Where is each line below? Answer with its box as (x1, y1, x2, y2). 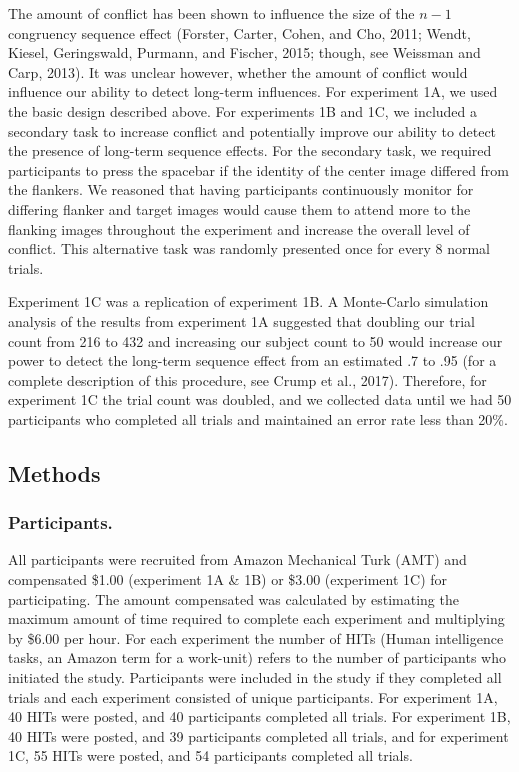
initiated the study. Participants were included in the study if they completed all (8, 667, 502, 688)
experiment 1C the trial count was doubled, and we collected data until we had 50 (8, 389, 512, 410)
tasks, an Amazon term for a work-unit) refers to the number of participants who (8, 647, 506, 668)
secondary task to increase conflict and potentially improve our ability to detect (8, 120, 497, 141)
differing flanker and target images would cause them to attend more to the (8, 198, 471, 219)
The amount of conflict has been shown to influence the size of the (8, 3, 415, 23)
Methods (8, 457, 101, 488)
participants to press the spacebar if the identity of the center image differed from (8, 159, 510, 180)
